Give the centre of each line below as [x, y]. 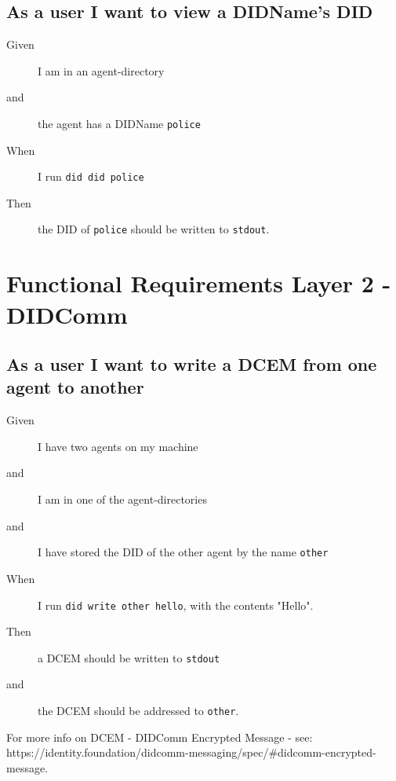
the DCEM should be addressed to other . [138, 711]
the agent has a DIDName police [119, 123]
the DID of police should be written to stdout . [154, 229]
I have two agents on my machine [118, 446]
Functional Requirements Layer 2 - [199, 283]
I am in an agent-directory [101, 70]
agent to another [75, 387]
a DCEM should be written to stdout [129, 657]
